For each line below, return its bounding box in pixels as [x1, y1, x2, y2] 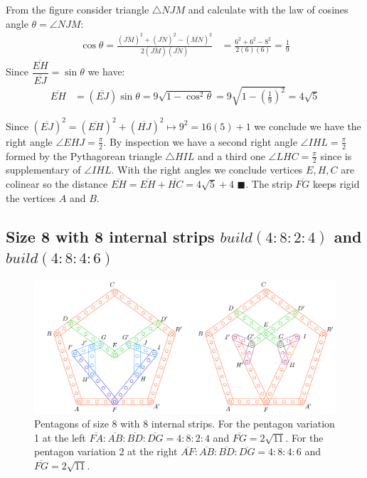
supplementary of [6, 162, 81, 177]
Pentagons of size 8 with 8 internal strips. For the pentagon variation [34, 416, 335, 431]
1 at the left [34, 430, 86, 445]
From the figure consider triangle [6, 2, 149, 16]
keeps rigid [313, 176, 360, 191]
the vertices [6, 190, 56, 205]
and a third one [197, 148, 265, 163]
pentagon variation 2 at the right [34, 444, 178, 459]
